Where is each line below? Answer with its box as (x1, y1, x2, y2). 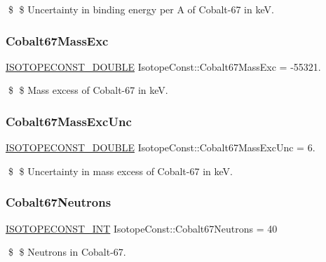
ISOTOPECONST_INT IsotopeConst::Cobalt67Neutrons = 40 (6, 221, 278, 235)
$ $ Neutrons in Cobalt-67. (8, 244, 126, 259)
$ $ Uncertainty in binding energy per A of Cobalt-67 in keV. (8, 2, 274, 16)
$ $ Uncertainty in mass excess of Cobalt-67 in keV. (8, 163, 233, 178)
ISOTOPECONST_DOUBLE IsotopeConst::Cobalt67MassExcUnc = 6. (6, 140, 315, 155)
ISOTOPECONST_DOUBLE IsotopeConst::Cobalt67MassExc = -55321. (6, 59, 321, 74)
